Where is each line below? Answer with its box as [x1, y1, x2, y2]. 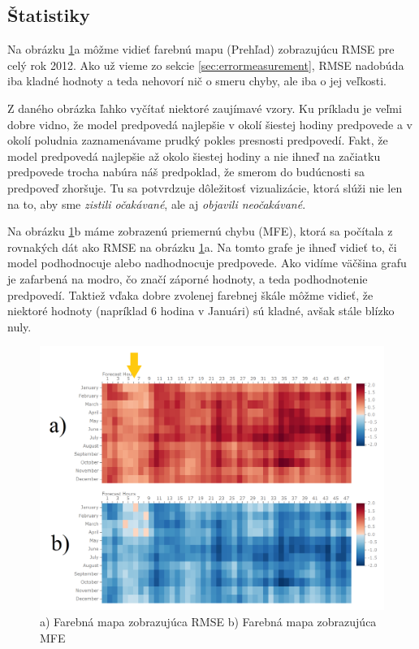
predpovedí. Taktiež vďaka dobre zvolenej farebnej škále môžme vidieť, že [7, 286, 374, 303]
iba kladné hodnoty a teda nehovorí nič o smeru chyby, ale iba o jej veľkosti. [7, 72, 387, 89]
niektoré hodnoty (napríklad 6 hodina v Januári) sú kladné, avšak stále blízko [7, 302, 395, 319]
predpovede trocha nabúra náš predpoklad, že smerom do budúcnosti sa [7, 163, 365, 180]
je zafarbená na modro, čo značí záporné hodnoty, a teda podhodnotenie [7, 270, 368, 287]
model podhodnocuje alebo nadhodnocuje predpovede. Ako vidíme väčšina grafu [7, 254, 407, 271]
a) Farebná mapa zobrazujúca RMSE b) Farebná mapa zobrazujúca [40, 612, 377, 630]
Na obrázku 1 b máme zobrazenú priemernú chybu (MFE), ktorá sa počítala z [7, 223, 393, 240]
